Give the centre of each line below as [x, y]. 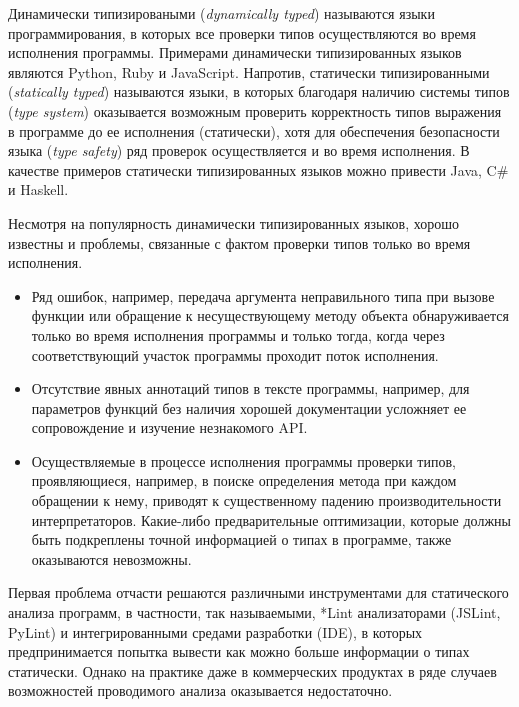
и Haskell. [38, 189]
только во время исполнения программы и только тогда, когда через [238, 334]
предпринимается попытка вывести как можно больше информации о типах [239, 651]
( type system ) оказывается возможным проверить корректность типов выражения [255, 110]
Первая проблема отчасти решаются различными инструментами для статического [258, 592]
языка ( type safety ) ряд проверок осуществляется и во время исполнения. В [239, 150]
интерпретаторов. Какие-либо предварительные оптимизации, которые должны [271, 519]
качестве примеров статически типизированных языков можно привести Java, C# [258, 169]
